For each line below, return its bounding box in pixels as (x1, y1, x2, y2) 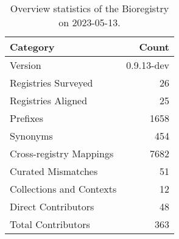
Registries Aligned (10, 93, 88, 107)
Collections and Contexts (10, 182, 117, 196)
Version (10, 58, 41, 72)
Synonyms (10, 129, 53, 143)
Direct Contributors (10, 199, 94, 213)
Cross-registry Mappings (10, 146, 114, 160)
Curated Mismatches (10, 164, 98, 178)
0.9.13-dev (126, 58, 169, 72)
